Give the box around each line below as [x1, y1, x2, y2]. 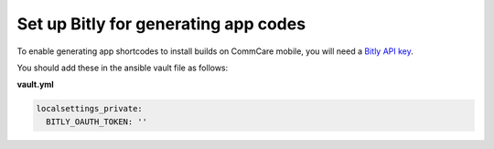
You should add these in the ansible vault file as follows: [16, 62, 229, 73]
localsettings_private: [36, 103, 144, 114]
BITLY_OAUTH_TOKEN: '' [46, 116, 148, 127]
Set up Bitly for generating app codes [16, 14, 306, 34]
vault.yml [16, 79, 54, 90]
